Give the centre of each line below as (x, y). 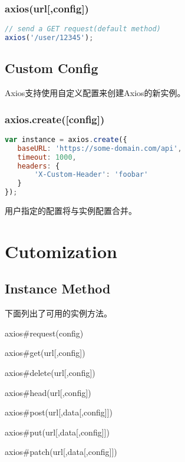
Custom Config (52, 68)
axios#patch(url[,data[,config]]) (61, 452)
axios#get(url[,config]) (45, 353)
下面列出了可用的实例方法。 (58, 313)
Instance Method (58, 288)
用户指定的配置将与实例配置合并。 (71, 211)
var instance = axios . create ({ (66, 139)
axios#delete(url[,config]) (50, 373)
